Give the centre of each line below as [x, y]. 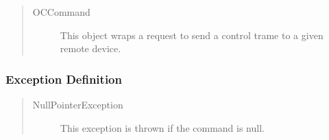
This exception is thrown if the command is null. [162, 127]
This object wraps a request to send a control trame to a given [192, 35]
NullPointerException [78, 104]
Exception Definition [64, 79]
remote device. [90, 48]
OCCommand [61, 12]
